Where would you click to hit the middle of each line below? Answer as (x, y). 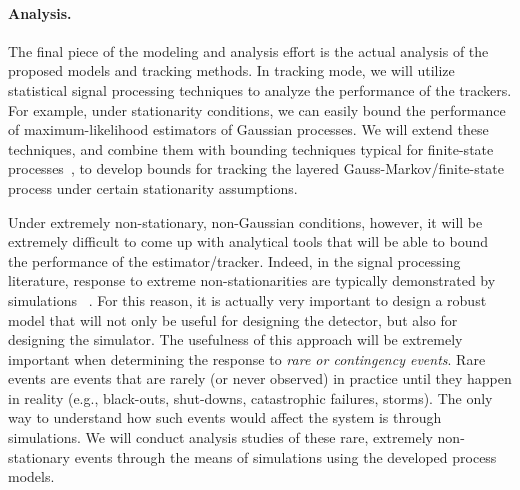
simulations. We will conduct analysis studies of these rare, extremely (220, 437)
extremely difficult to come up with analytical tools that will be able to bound (248, 241)
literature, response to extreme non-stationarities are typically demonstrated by (252, 280)
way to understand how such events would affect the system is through (225, 417)
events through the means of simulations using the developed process (285, 456)
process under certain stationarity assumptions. (153, 187)
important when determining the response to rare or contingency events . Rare (247, 358)
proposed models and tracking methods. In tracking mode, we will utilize (231, 70)
